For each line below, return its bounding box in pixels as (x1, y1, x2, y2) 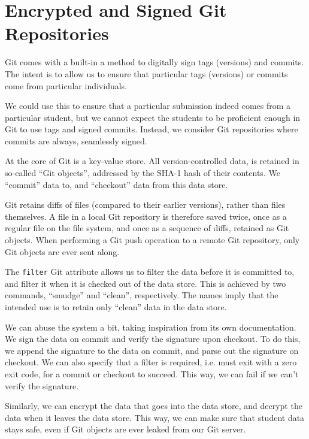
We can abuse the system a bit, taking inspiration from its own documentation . (5, 320, 296, 333)
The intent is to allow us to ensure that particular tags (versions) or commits (5, 67, 288, 80)
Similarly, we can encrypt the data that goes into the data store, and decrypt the (5, 399, 302, 412)
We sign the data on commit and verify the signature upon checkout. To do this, (5, 332, 301, 345)
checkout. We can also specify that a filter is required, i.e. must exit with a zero (5, 356, 297, 368)
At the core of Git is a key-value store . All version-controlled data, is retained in (5, 155, 299, 167)
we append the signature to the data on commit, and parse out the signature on (5, 344, 299, 356)
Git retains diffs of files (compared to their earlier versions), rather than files (5, 198, 286, 211)
